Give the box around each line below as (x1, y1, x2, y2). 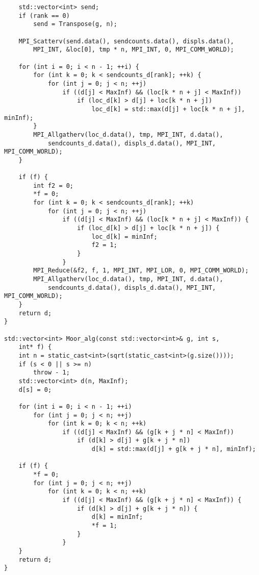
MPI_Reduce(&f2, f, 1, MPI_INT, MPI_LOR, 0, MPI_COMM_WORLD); (33, 267, 249, 274)
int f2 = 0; (33, 182, 74, 189)
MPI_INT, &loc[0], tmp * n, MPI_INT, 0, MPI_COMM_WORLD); (33, 46, 235, 54)
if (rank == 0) (18, 12, 70, 19)
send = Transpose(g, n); (33, 20, 117, 28)
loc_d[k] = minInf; (91, 233, 158, 240)
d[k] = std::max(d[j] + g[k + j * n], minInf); (91, 445, 256, 453)
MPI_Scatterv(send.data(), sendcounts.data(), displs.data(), (18, 37, 235, 45)
